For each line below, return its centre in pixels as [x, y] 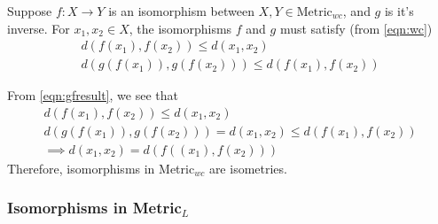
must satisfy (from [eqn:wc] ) [356, 28]
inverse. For [39, 28]
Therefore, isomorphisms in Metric [101, 168]
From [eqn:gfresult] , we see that [93, 95]
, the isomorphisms [180, 28]
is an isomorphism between [181, 11]
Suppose [30, 11]
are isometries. [248, 168]
